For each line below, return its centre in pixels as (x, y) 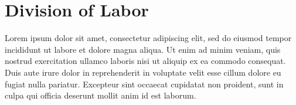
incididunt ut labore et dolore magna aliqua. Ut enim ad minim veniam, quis (143, 49)
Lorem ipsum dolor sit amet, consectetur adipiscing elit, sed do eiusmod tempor (148, 38)
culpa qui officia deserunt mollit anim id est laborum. (101, 95)
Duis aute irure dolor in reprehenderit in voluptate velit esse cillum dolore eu (143, 72)
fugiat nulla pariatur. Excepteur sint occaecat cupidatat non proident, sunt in (144, 84)
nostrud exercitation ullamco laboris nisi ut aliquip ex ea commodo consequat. (145, 61)
